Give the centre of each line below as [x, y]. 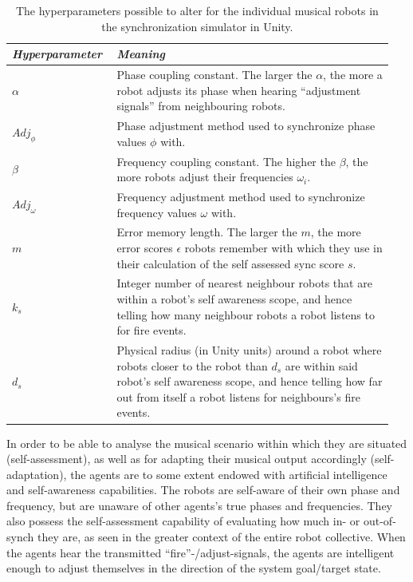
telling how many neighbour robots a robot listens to [246, 314]
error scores [145, 247]
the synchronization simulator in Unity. [197, 26]
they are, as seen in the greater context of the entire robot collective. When [221, 537]
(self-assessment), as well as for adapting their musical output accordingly [187, 459]
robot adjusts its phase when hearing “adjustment [239, 90]
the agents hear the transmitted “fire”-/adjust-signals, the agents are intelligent [201, 552]
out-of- [380, 521]
